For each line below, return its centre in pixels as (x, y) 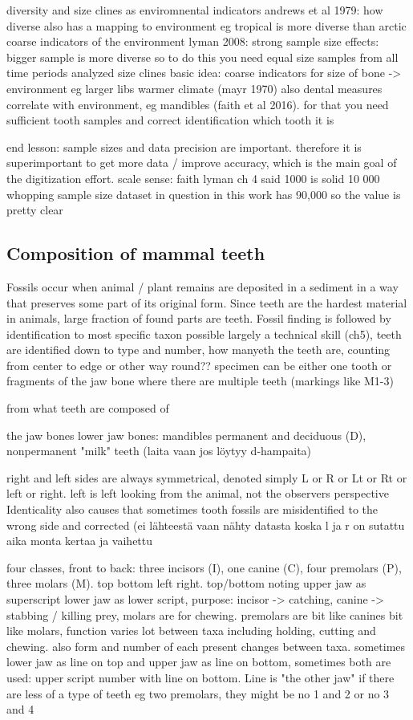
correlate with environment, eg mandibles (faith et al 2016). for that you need (198, 104)
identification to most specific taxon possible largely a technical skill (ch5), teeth (204, 334)
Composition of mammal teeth (136, 253)
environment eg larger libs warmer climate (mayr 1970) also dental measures (194, 88)
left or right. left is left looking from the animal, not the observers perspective (198, 493)
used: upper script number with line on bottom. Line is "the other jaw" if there (200, 677)
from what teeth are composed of (88, 408)
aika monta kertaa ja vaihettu (80, 541)
